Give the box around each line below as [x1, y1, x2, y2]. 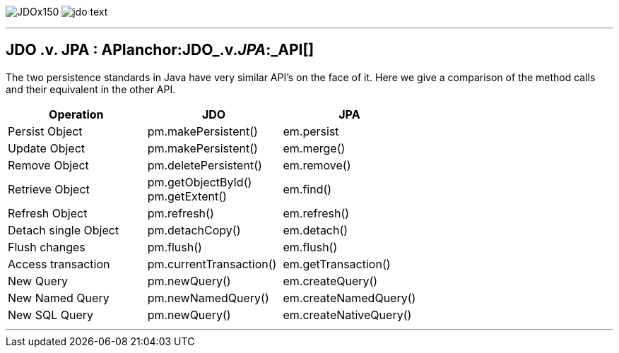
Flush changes [8, 239, 86, 254]
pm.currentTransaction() [147, 256, 277, 271]
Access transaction [8, 256, 110, 271]
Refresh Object [8, 205, 88, 220]
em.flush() [283, 239, 338, 254]
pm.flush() [147, 239, 202, 254]
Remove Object [8, 157, 89, 172]
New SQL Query [8, 307, 94, 322]
